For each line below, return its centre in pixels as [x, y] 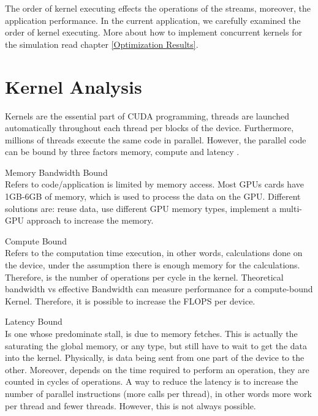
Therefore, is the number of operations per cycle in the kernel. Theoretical [144, 277]
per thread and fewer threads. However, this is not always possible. [131, 405]
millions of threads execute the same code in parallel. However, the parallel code [156, 139]
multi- [291, 208]
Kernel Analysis [74, 86]
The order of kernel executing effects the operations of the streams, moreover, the [158, 8]
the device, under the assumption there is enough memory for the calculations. [153, 265]
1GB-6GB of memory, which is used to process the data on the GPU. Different [153, 196]
